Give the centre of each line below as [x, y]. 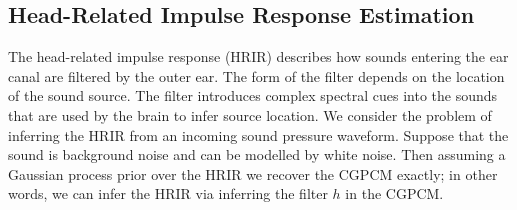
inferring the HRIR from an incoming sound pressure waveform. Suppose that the [258, 134]
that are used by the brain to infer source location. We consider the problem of [250, 114]
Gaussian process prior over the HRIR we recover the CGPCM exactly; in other [253, 173]
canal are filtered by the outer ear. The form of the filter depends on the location [256, 75]
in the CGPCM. [394, 193]
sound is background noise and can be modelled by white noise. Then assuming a [257, 154]
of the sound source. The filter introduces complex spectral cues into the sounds [253, 95]
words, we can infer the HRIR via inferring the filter [168, 193]
